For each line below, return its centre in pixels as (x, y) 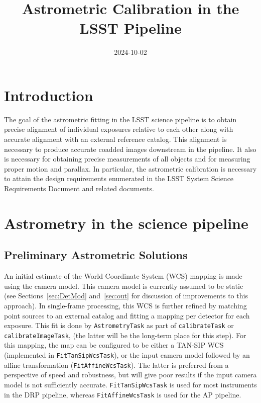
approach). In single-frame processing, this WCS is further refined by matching (125, 305)
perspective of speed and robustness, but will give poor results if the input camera (130, 375)
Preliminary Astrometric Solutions (96, 255)
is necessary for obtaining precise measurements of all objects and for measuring (127, 159)
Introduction (49, 95)
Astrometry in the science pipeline (126, 223)
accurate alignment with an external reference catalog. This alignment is (115, 139)
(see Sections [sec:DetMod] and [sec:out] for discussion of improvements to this (126, 296)
